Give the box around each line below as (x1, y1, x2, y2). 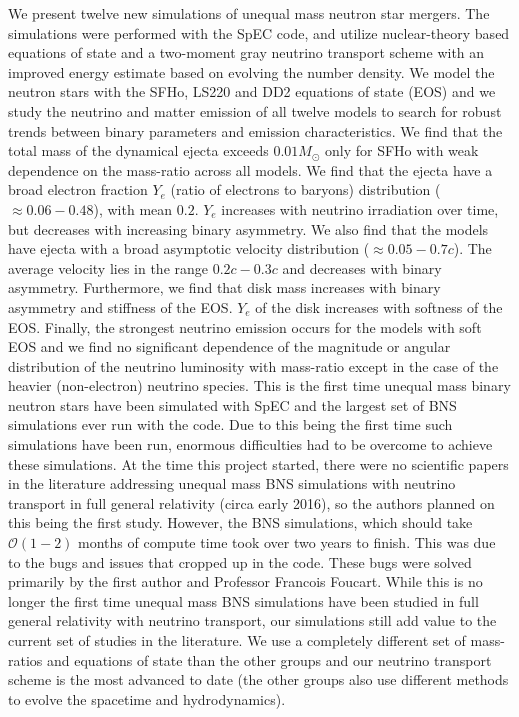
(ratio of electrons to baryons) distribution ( (170, 179, 441, 200)
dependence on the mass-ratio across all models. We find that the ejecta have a (8, 159, 493, 180)
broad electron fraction (8, 179, 148, 200)
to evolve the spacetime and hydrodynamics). (8, 688, 286, 709)
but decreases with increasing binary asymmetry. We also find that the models (8, 218, 489, 239)
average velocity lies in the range (8, 257, 209, 278)
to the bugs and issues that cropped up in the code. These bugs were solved (8, 551, 472, 572)
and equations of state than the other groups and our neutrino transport (47, 649, 492, 670)
